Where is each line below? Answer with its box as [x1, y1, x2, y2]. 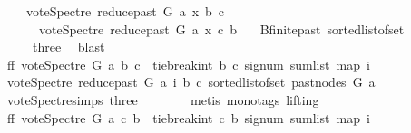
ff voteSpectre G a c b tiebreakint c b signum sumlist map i [6, 108, 370, 127]
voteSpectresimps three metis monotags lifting [6, 90, 319, 109]
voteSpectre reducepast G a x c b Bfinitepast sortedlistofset [38, 19, 405, 38]
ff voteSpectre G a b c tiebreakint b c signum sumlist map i [6, 54, 370, 73]
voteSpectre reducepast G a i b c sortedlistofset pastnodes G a [6, 72, 376, 91]
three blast [32, 37, 105, 56]
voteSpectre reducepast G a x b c [25, 2, 225, 20]
